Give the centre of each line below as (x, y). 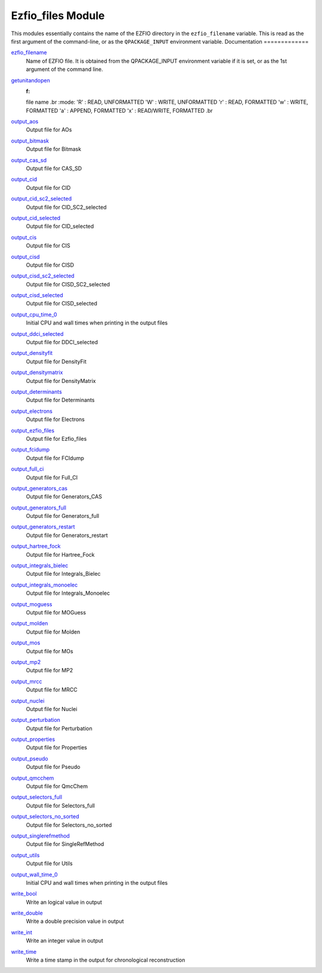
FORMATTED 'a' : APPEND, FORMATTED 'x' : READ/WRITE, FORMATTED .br (119, 110)
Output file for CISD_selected (62, 304)
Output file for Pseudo (53, 767)
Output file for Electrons (55, 419)
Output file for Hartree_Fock (60, 554)
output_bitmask (30, 141)
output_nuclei (28, 700)
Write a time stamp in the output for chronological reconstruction (106, 960)
